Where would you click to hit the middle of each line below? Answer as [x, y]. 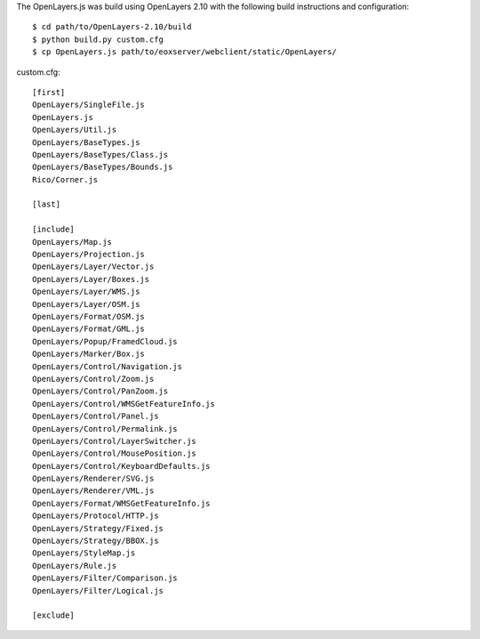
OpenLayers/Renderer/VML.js [93, 491]
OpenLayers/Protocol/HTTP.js [96, 516]
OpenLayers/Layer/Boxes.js [91, 279]
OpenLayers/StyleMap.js [84, 553]
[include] [53, 230]
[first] [49, 92]
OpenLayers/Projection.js [89, 255]
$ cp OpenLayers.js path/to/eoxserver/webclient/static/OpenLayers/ [184, 52]
